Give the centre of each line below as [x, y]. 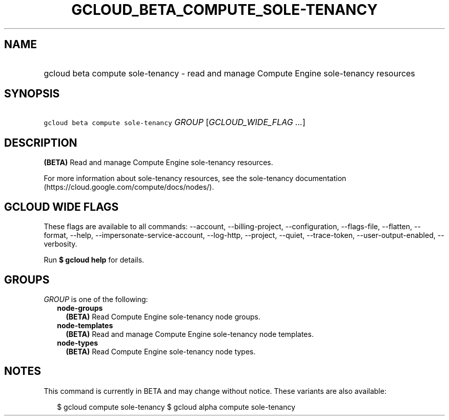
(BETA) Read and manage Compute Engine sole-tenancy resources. [158, 163]
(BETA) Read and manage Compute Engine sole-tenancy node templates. [190, 334]
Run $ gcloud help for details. [94, 260]
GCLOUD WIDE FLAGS [62, 207]
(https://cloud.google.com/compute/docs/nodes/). [129, 187]
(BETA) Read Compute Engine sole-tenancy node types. [161, 351]
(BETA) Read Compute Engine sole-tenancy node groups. [163, 316]
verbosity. [60, 244]
